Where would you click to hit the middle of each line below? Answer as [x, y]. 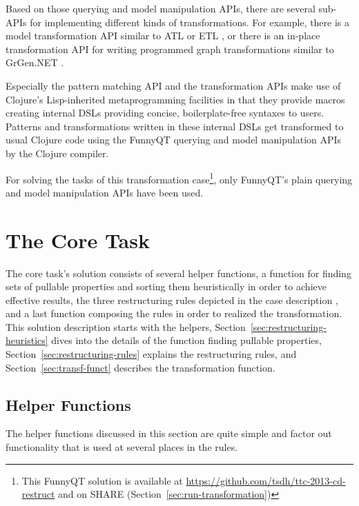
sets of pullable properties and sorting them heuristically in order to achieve [166, 286]
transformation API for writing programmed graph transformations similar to [170, 49]
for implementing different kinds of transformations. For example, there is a [190, 22]
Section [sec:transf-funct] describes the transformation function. [140, 367]
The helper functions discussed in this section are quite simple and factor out [169, 433]
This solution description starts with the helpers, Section [126, 326]
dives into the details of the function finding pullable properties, [186, 340]
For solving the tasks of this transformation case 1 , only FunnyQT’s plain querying [179, 178]
